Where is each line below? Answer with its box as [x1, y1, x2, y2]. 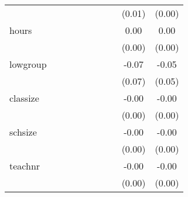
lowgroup [9, 57, 47, 71]
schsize [9, 125, 37, 139]
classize [9, 91, 39, 105]
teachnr [9, 159, 40, 172]
